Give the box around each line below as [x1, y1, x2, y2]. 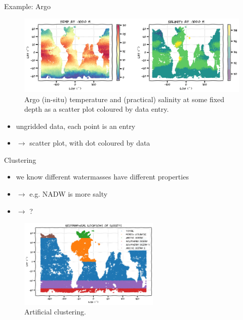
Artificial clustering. [24, 306, 86, 317]
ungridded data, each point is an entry [16, 120, 136, 131]
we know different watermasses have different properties [16, 171, 189, 182]
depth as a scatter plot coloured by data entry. [24, 104, 169, 114]
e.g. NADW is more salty [29, 189, 108, 199]
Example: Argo [4, 1, 51, 11]
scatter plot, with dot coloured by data [29, 138, 150, 148]
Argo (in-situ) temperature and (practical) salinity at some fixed [24, 94, 225, 104]
